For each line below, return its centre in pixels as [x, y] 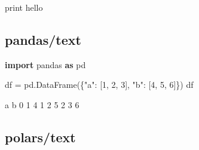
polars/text [40, 137]
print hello [24, 7]
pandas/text [43, 39]
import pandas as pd [45, 64]
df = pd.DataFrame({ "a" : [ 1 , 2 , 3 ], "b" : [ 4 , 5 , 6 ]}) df [99, 85]
